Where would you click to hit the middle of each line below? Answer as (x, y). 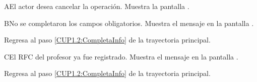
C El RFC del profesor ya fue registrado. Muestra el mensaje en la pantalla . (121, 56)
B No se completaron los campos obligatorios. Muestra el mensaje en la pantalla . (129, 23)
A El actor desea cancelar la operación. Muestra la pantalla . (97, 6)
